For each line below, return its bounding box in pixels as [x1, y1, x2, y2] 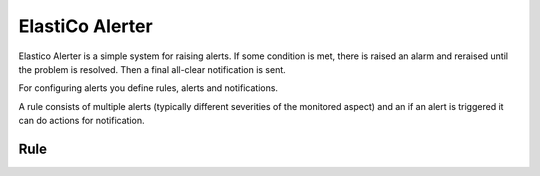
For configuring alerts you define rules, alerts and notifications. [18, 82, 279, 94]
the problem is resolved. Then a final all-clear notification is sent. [18, 63, 287, 75]
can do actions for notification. [18, 115, 145, 127]
